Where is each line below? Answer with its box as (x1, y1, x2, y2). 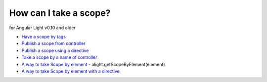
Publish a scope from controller (21, 41, 86, 46)
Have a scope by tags (21, 34, 66, 40)
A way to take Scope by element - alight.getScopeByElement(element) (21, 61, 165, 67)
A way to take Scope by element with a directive (21, 68, 120, 74)
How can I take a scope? (9, 7, 111, 18)
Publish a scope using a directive (21, 47, 89, 53)
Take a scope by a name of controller (21, 54, 97, 60)
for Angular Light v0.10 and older (9, 25, 76, 31)
